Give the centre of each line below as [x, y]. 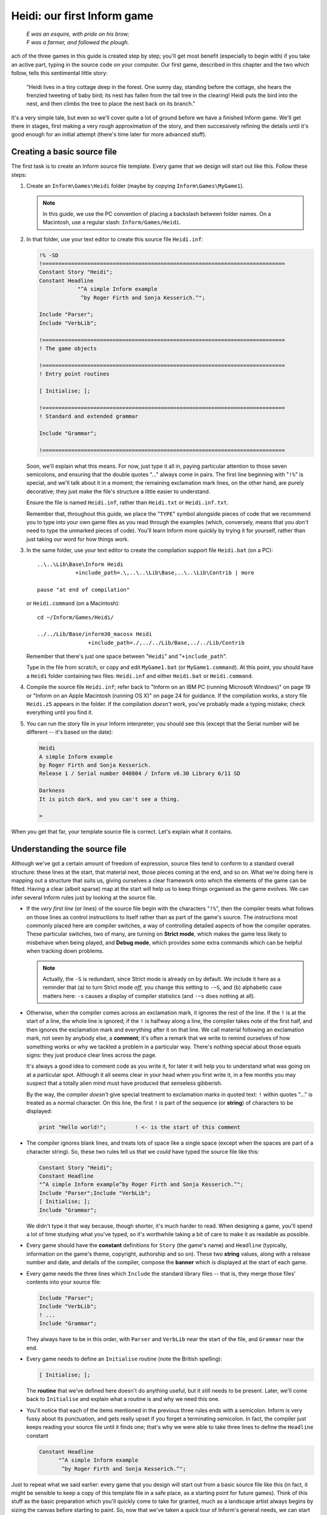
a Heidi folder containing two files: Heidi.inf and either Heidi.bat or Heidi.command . [140, 676]
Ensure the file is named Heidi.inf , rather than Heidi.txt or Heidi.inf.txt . [127, 502]
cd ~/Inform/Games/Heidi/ [76, 617]
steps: [19, 175]
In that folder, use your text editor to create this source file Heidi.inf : [115, 239]
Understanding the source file [69, 849]
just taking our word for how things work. [78, 539]
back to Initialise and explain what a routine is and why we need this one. [123, 1399]
